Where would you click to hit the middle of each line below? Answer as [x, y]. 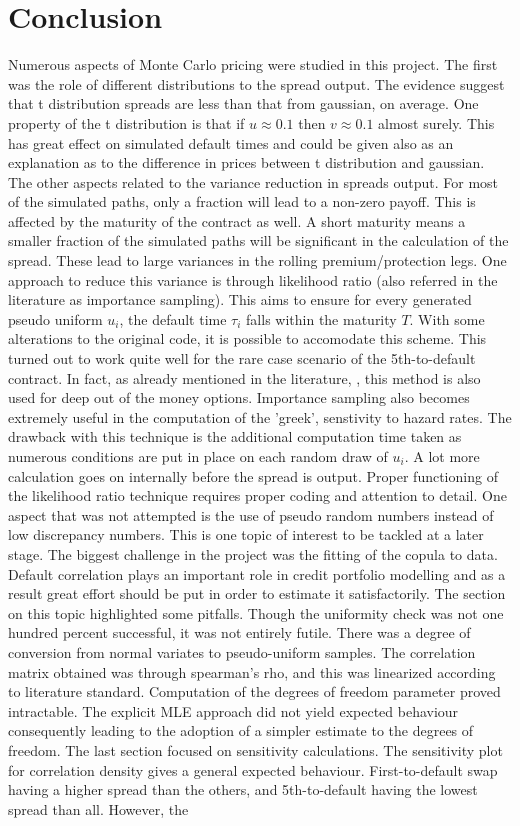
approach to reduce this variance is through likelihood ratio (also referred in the [253, 279]
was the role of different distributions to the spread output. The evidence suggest [256, 83]
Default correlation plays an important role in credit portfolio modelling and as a [257, 573]
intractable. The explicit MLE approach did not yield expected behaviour [233, 710]
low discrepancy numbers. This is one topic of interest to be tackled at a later [246, 534]
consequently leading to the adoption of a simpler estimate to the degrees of [241, 730]
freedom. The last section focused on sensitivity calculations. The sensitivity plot [255, 749]
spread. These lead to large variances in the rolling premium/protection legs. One [257, 260]
